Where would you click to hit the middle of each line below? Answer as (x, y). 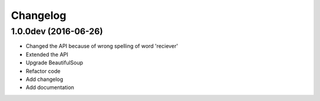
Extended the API (47, 54)
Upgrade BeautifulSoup (55, 63)
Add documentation (50, 87)
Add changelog (44, 79)
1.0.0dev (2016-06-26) (57, 31)
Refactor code (43, 71)
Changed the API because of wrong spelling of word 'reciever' (102, 46)
